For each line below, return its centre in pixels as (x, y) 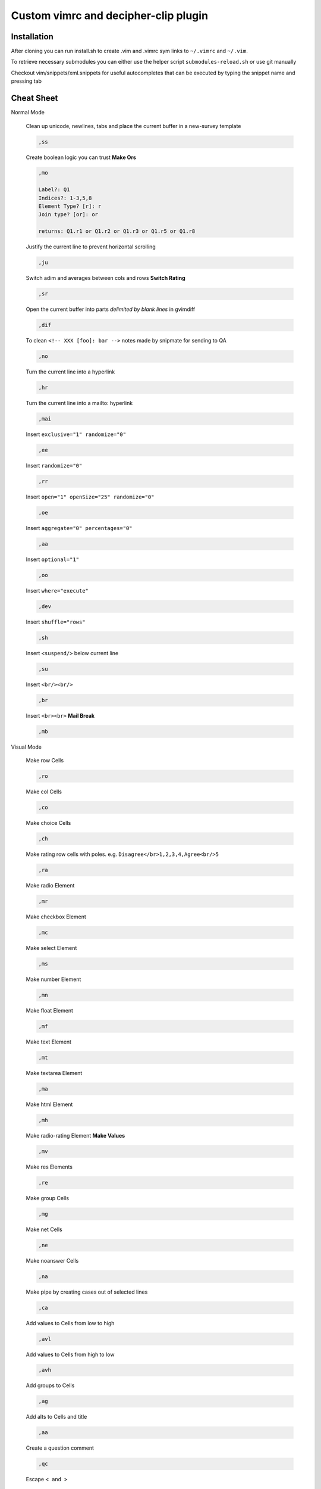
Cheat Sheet (34, 98)
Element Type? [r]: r (70, 206)
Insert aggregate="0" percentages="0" (79, 528)
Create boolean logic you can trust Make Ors (81, 157)
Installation (32, 37)
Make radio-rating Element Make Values (75, 1135)
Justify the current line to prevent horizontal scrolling (91, 247)
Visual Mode (26, 747)
